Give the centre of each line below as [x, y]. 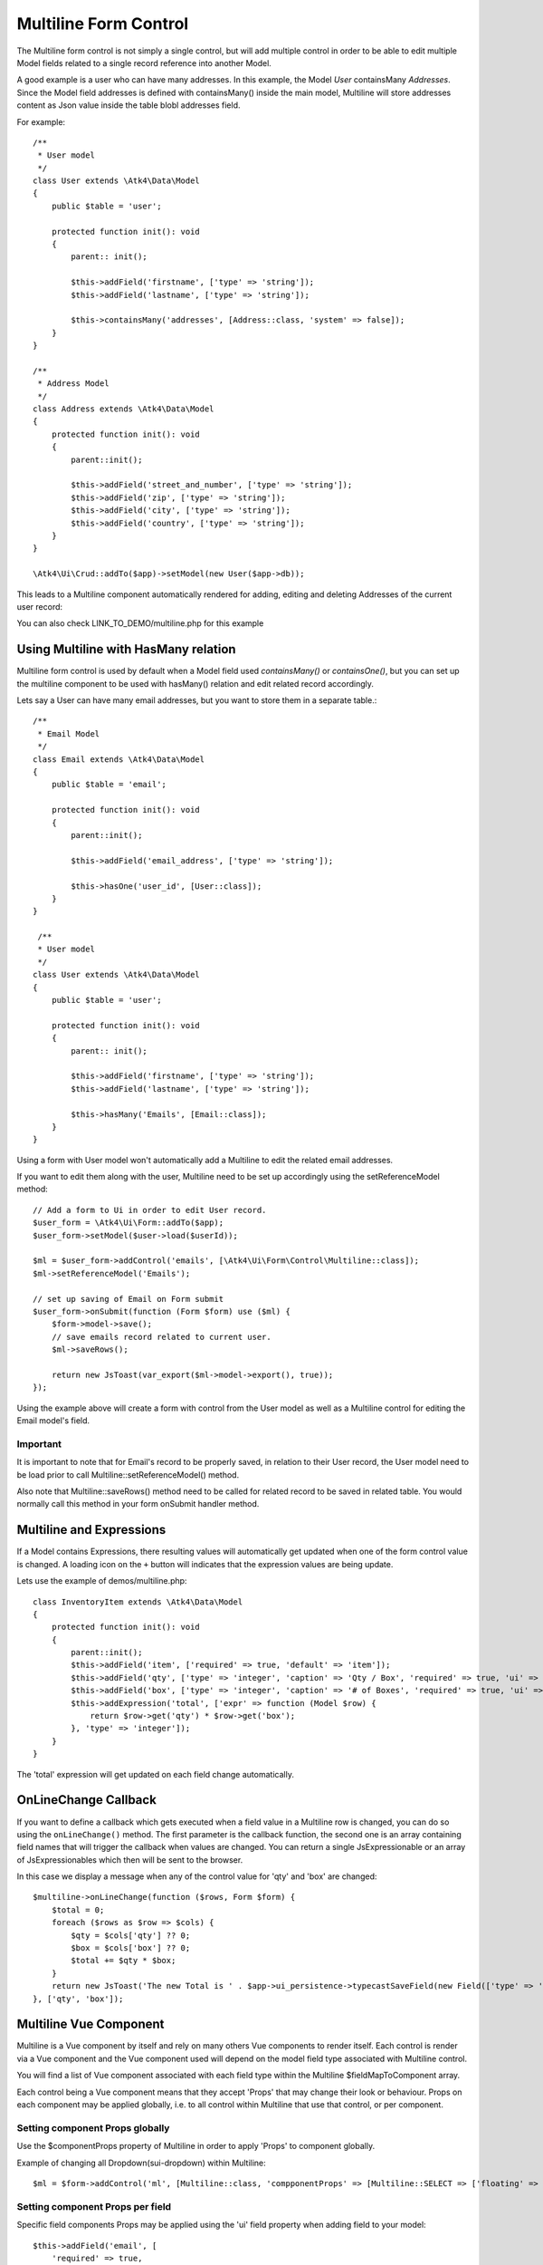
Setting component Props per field [94, 2206]
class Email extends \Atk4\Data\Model [119, 759]
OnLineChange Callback [87, 1800]
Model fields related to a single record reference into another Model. [144, 63]
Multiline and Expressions [91, 1530]
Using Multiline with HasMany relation [126, 649]
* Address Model [73, 384]
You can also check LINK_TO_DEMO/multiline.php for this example [140, 623]
